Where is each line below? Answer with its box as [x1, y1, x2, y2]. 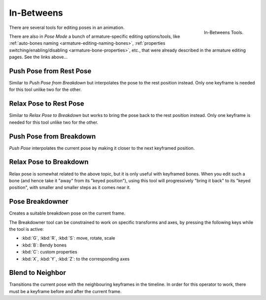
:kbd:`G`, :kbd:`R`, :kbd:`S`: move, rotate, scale [21, 235, 115, 241]
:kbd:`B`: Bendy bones [21, 242, 66, 248]
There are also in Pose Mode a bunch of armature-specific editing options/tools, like [9, 33, 180, 39]
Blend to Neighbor [9, 269, 66, 277]
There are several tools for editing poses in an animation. [9, 25, 125, 30]
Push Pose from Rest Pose [9, 67, 92, 75]
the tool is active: [9, 226, 44, 232]
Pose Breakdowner [9, 197, 68, 206]
